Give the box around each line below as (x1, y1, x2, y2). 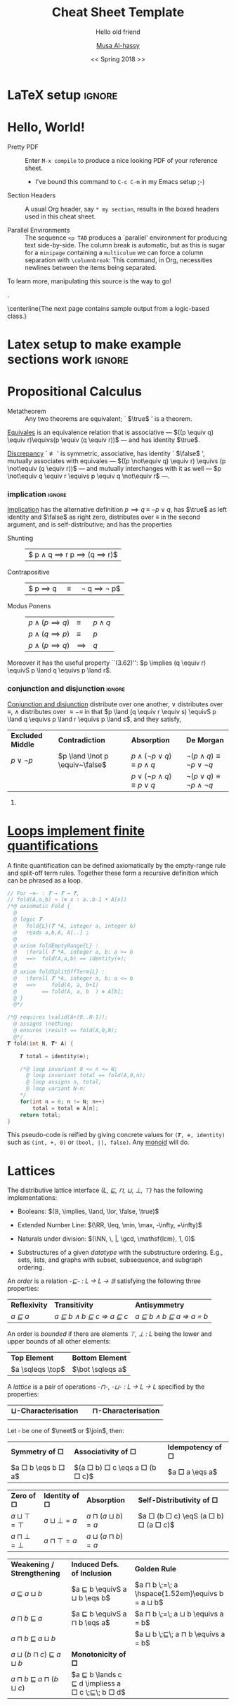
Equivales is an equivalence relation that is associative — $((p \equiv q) (7, 428, 214, 436)
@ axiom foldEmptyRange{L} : (13, 942, 99, 949)
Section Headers (7, 191, 56, 200)
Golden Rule (134, 1564, 177, 1574)
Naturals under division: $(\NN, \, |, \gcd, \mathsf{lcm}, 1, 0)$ (17, 1234, 195, 1243)
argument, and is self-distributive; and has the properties (7, 520, 172, 529)
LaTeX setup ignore (7, 87, 118, 103)
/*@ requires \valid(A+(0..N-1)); (7, 1014, 109, 1021)
